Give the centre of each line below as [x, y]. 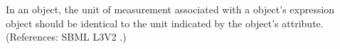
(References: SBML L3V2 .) [66, 37]
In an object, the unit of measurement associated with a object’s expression [170, 9]
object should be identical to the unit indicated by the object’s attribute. [165, 23]
